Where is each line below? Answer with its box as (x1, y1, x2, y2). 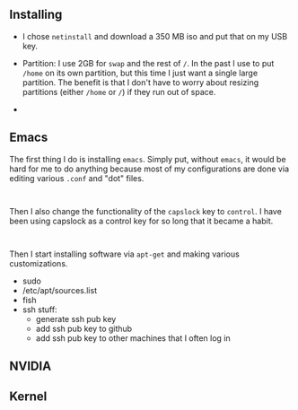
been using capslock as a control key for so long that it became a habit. (9, 215, 274, 226)
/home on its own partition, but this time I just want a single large (22, 67, 259, 78)
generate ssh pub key (35, 313, 117, 324)
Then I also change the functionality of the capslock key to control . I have (9, 205, 283, 216)
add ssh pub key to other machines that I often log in (35, 332, 231, 344)
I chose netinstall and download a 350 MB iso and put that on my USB (22, 31, 288, 41)
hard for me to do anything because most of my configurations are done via (9, 163, 290, 174)
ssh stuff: (22, 304, 57, 315)
